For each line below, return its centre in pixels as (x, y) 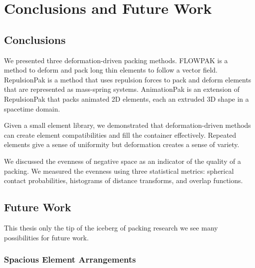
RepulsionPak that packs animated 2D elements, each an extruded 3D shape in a (127, 98)
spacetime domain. (32, 108)
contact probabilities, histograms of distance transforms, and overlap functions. (124, 180)
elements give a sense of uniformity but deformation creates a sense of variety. (122, 144)
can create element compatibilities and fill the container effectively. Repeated (120, 134)
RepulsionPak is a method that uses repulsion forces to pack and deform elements (128, 79)
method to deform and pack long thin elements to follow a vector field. (111, 70)
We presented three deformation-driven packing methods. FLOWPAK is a (116, 60)
